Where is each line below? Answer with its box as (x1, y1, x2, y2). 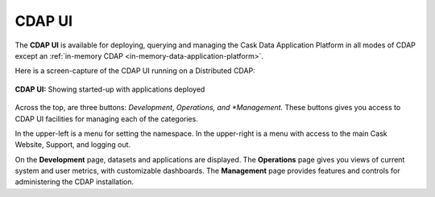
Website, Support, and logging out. (14, 140, 131, 150)
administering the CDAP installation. (14, 177, 135, 187)
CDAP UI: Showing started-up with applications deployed (14, 84, 205, 94)
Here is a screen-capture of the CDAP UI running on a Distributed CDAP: (14, 66, 255, 76)
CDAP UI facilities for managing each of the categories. (14, 113, 199, 124)
